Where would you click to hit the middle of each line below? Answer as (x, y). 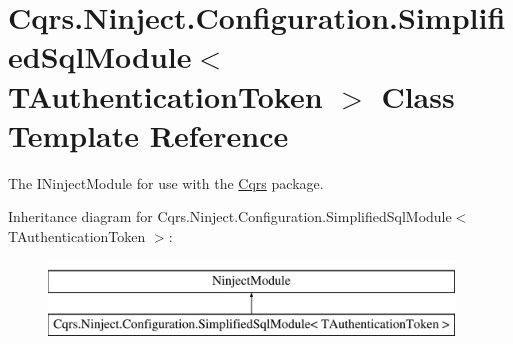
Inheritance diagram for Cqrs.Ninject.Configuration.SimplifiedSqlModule (230, 216)
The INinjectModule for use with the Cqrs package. (166, 182)
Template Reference (148, 134)
